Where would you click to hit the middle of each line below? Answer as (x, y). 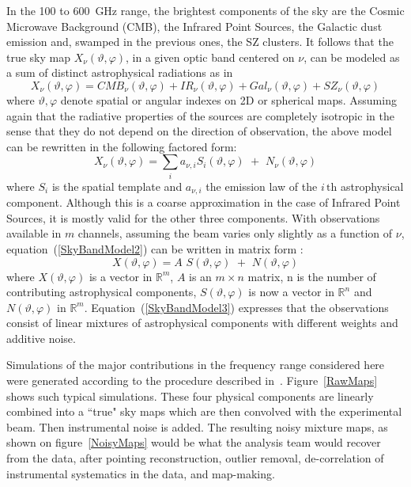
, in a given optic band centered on (210, 57)
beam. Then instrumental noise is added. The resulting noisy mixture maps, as (197, 426)
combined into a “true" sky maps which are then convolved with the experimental (204, 411)
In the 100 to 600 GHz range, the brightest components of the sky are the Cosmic (205, 10)
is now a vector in (291, 292)
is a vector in (121, 276)
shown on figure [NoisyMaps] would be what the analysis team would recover (194, 442)
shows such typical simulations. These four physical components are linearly (190, 396)
